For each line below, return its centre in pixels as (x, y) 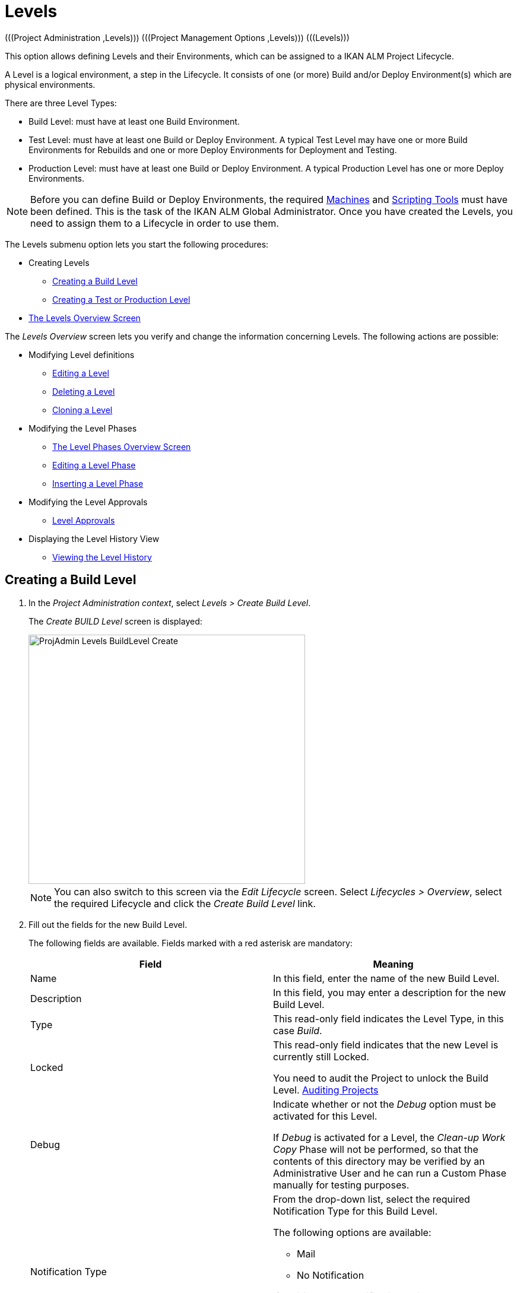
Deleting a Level (84, 391)
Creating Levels (59, 262)
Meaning (393, 964)
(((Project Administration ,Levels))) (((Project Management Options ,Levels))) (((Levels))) (177, 37)
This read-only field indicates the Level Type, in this (388, 1018)
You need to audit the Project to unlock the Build (381, 1078)
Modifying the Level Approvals (88, 502)
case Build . (298, 1030)
